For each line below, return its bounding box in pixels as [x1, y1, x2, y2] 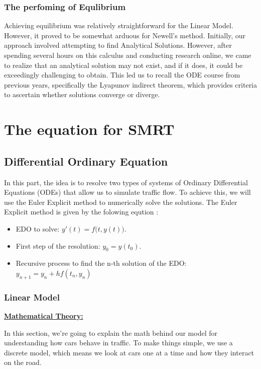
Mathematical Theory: [4, 310, 83, 321]
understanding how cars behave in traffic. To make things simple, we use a [4, 337, 233, 348]
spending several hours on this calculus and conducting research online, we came [4, 50, 251, 60]
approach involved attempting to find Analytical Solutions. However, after [4, 40, 232, 50]
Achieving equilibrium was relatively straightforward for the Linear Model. [4, 20, 233, 31]
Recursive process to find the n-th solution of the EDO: [16, 258, 187, 268]
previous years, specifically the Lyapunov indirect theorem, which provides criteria [4, 79, 257, 90]
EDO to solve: [16, 223, 60, 234]
